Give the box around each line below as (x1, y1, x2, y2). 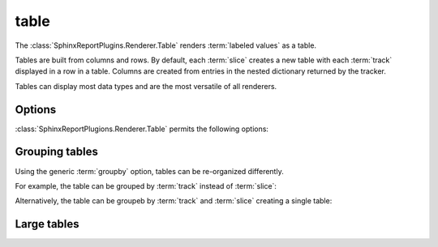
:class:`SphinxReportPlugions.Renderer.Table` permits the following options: (15, 124, 269, 134)
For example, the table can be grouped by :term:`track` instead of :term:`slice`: (15, 181, 277, 190)
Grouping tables (15, 145, 99, 159)
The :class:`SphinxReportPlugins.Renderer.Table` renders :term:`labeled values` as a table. (15, 40, 316, 50)
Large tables (15, 217, 80, 231)
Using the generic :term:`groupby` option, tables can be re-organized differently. (15, 166, 284, 176)
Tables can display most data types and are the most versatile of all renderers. (15, 81, 277, 91)
